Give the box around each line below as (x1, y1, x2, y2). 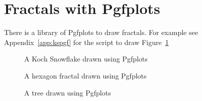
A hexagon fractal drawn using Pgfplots (24, 70, 147, 80)
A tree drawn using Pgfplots (24, 87, 111, 97)
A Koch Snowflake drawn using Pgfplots (24, 53, 148, 64)
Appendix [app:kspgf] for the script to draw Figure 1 (4, 36, 169, 47)
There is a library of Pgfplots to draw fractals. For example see (4, 27, 198, 37)
